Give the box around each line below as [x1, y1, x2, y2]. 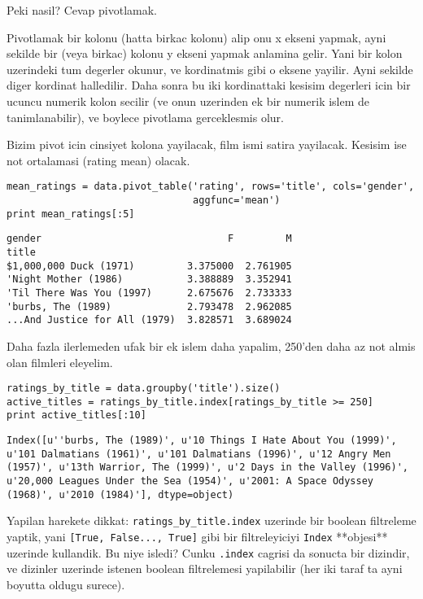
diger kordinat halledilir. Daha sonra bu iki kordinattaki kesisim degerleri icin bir [7, 77, 411, 94]
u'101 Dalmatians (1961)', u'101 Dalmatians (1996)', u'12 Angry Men [7, 448, 391, 460]
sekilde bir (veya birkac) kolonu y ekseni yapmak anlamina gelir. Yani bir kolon [7, 45, 403, 62]
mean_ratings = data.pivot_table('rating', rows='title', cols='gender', [7, 181, 415, 193]
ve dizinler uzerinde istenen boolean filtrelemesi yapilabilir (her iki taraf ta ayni [7, 560, 403, 577]
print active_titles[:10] [7, 409, 146, 422]
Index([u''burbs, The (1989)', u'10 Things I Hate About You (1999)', [7, 435, 397, 447]
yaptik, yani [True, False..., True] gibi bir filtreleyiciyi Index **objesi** [7, 528, 388, 544]
